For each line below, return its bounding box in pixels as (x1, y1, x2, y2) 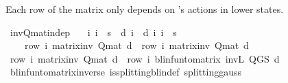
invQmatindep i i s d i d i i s (10, 24, 177, 39)
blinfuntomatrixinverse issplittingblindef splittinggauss (10, 65, 242, 79)
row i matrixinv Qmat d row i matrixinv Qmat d (24, 38, 249, 52)
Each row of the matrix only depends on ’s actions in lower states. (5, 2, 284, 16)
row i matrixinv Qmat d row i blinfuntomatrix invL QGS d (10, 51, 280, 65)
